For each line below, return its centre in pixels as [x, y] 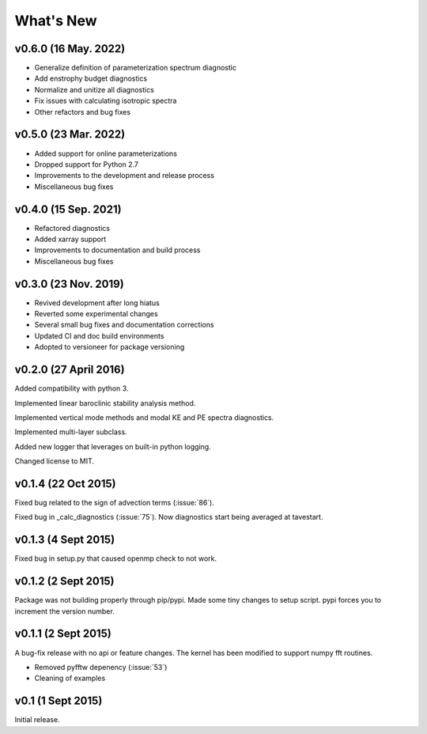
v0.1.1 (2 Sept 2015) [63, 634]
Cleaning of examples [70, 678]
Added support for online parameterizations [106, 153]
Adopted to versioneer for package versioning [110, 347]
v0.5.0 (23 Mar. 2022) [70, 134]
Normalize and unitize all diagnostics [94, 89]
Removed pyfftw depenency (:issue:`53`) [101, 667]
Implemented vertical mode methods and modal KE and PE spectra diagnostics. [144, 417]
